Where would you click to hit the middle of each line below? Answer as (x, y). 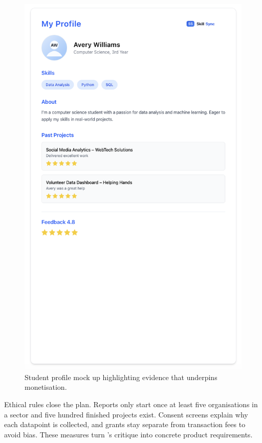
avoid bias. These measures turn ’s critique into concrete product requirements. (128, 434)
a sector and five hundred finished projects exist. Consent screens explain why (126, 414)
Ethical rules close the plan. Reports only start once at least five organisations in (131, 404)
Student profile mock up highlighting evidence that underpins (121, 377)
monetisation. (46, 387)
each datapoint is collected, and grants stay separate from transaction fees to (125, 424)
